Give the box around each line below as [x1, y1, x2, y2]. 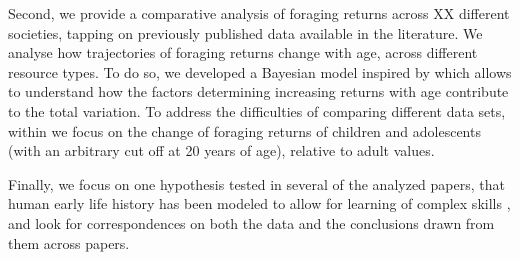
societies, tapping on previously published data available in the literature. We [8, 22, 483, 43]
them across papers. [8, 232, 130, 253]
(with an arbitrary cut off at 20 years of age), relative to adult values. [8, 140, 435, 161]
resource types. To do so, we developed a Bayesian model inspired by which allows [8, 61, 512, 82]
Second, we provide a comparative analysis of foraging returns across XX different [8, 3, 510, 23]
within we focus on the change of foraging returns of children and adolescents [8, 120, 481, 141]
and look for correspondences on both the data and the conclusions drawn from [8, 212, 495, 233]
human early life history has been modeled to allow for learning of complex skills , [8, 193, 511, 214]
